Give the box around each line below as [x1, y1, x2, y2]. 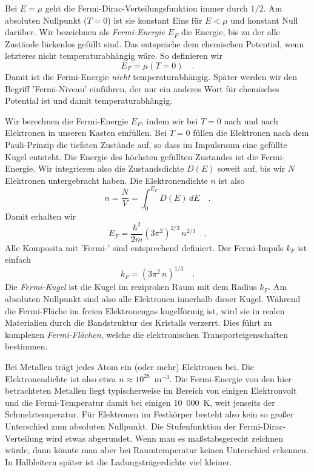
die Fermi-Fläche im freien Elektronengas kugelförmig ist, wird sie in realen [5, 304, 285, 317]
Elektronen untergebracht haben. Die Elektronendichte [5, 174, 208, 186]
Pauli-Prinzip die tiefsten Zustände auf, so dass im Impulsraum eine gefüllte [5, 138, 287, 150]
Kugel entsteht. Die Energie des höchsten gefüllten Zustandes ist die [5, 150, 258, 163]
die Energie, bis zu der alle [181, 25, 280, 38]
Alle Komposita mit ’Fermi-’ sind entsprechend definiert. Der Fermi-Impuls [5, 241, 284, 254]
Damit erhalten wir [5, 209, 76, 222]
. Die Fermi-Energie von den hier [169, 372, 292, 385]
